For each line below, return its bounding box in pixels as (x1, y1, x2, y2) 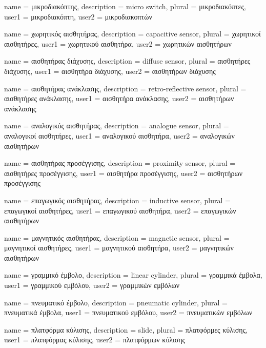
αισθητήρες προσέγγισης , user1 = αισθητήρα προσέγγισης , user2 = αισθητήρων (4, 167, 243, 178)
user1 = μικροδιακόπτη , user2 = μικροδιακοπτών (4, 11, 152, 22)
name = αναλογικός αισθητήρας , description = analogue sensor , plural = (4, 120, 229, 131)
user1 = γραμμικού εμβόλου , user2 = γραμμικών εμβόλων (4, 280, 180, 291)
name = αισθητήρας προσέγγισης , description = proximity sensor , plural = (4, 158, 236, 168)
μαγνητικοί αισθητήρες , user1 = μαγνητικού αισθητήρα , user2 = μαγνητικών (4, 242, 234, 253)
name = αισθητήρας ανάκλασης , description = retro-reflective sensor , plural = (4, 83, 247, 93)
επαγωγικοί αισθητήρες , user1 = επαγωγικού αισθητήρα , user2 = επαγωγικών (4, 205, 236, 216)
